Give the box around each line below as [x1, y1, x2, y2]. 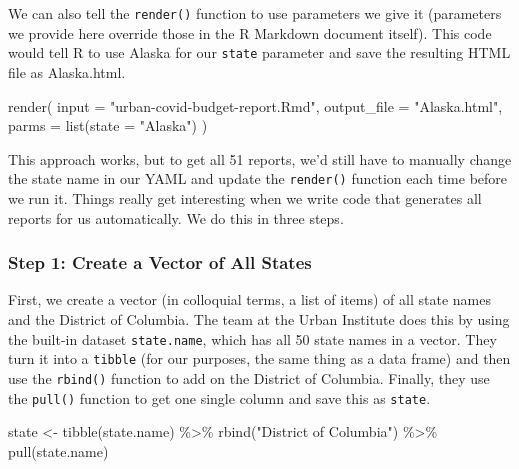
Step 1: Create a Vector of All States [8, 250, 312, 275]
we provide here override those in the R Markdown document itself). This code [8, 22, 492, 43]
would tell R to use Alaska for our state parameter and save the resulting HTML [8, 42, 511, 63]
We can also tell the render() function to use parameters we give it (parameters [8, 3, 502, 23]
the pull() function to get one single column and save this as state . [8, 387, 431, 408]
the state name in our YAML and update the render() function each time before [8, 168, 508, 189]
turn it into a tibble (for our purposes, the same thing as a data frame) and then [8, 348, 511, 369]
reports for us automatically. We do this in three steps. [8, 207, 344, 228]
